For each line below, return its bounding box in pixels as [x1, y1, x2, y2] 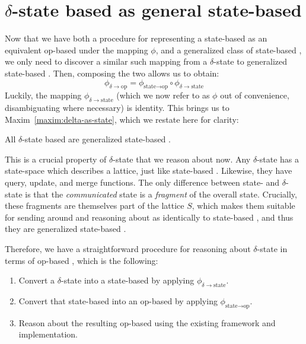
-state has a [257, 152, 299, 165]
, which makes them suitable [192, 199, 295, 212]
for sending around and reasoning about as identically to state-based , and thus [5, 211, 294, 223]
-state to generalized [213, 55, 288, 68]
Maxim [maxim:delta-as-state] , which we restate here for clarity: [5, 113, 239, 125]
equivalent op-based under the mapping [5, 43, 148, 56]
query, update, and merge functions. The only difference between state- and [5, 176, 280, 189]
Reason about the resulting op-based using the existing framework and [18, 316, 276, 329]
